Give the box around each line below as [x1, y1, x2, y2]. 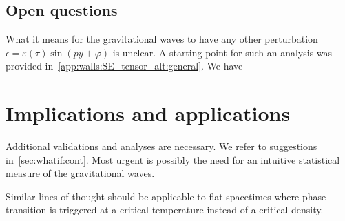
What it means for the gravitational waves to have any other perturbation [6, 32, 318, 46]
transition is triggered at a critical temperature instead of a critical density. [6, 202, 324, 217]
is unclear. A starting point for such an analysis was [112, 45, 333, 59]
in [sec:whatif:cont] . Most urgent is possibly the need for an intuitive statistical [6, 152, 340, 167]
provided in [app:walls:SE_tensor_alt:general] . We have [6, 59, 243, 73]
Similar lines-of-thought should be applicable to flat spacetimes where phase [6, 189, 326, 203]
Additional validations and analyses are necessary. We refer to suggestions [6, 139, 317, 154]
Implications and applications [6, 99, 291, 127]
